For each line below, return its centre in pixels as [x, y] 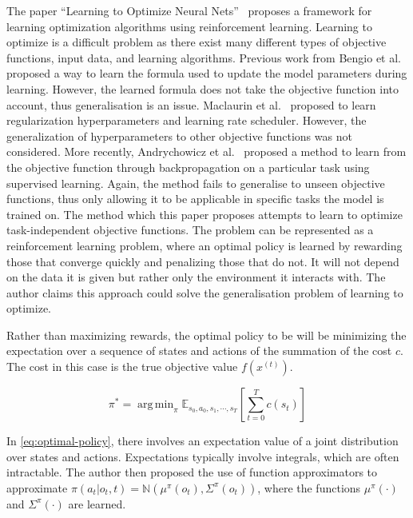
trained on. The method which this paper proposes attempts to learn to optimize [205, 214]
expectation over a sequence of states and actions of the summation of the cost [199, 351]
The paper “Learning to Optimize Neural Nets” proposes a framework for [189, 10]
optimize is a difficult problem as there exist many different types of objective [197, 42]
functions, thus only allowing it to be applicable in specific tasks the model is [195, 199]
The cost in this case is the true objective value [122, 367]
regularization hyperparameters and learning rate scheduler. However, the [187, 120]
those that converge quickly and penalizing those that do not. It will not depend [203, 261]
